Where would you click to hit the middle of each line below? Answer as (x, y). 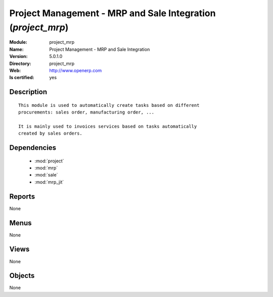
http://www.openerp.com (76, 70)
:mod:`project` (49, 161)
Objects (22, 276)
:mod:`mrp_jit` (49, 182)
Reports (22, 196)
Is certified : (22, 78)
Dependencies (33, 148)
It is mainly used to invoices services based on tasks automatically (108, 126)
